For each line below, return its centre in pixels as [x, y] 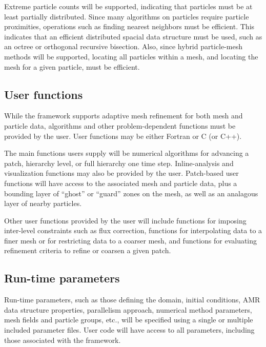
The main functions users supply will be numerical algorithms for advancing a [127, 153]
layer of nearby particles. [43, 203]
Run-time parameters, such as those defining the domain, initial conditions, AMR [132, 300]
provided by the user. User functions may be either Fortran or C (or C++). [123, 136]
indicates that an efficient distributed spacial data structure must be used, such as [133, 36]
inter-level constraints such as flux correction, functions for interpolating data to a [133, 230]
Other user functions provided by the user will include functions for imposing [125, 220]
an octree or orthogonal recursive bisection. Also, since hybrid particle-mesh [123, 46]
